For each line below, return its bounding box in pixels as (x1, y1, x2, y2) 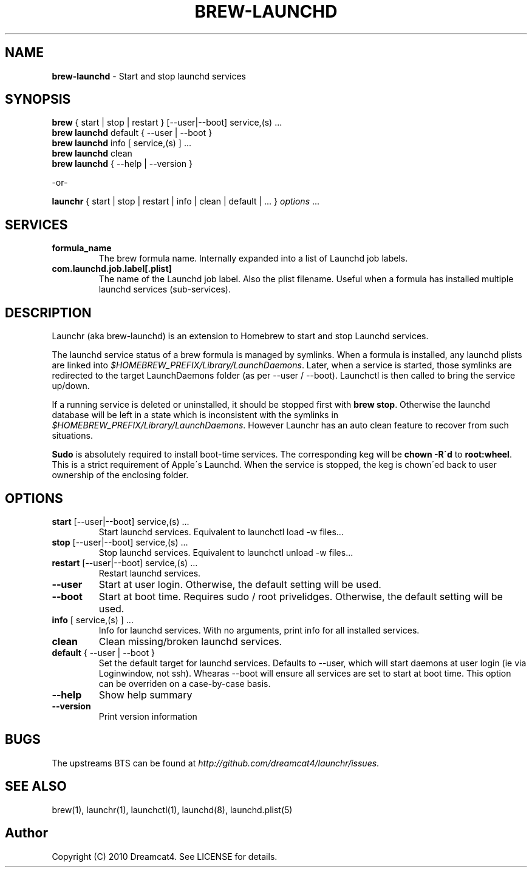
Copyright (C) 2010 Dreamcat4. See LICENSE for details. (52, 851, 278, 862)
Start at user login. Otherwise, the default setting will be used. (98, 578, 381, 590)
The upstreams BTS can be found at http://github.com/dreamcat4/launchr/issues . (52, 757, 380, 768)
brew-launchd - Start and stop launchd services (52, 70, 246, 81)
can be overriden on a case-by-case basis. (98, 678, 271, 689)
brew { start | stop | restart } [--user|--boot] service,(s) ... (52, 117, 282, 128)
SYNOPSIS (5, 92, 71, 107)
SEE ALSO (5, 779, 67, 794)
